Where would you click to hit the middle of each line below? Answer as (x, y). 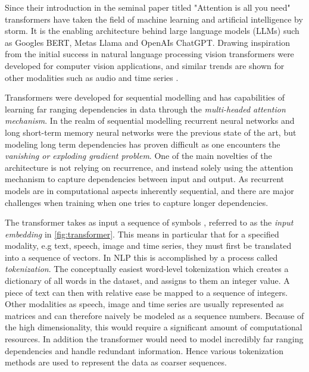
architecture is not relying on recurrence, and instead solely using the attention (149, 167)
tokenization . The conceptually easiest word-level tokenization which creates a (147, 269)
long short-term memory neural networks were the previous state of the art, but (151, 132)
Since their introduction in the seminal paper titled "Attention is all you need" (148, 7)
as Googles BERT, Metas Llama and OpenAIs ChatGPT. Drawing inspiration (148, 42)
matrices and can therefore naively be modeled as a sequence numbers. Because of (154, 315)
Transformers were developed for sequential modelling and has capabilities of (145, 97)
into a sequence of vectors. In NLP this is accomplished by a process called (141, 257)
